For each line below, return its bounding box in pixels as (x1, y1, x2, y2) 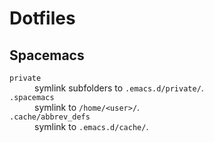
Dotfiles (9, 7, 76, 30)
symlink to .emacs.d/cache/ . (34, 121, 149, 132)
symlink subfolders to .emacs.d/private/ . (34, 82, 204, 94)
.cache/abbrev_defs (9, 112, 91, 122)
